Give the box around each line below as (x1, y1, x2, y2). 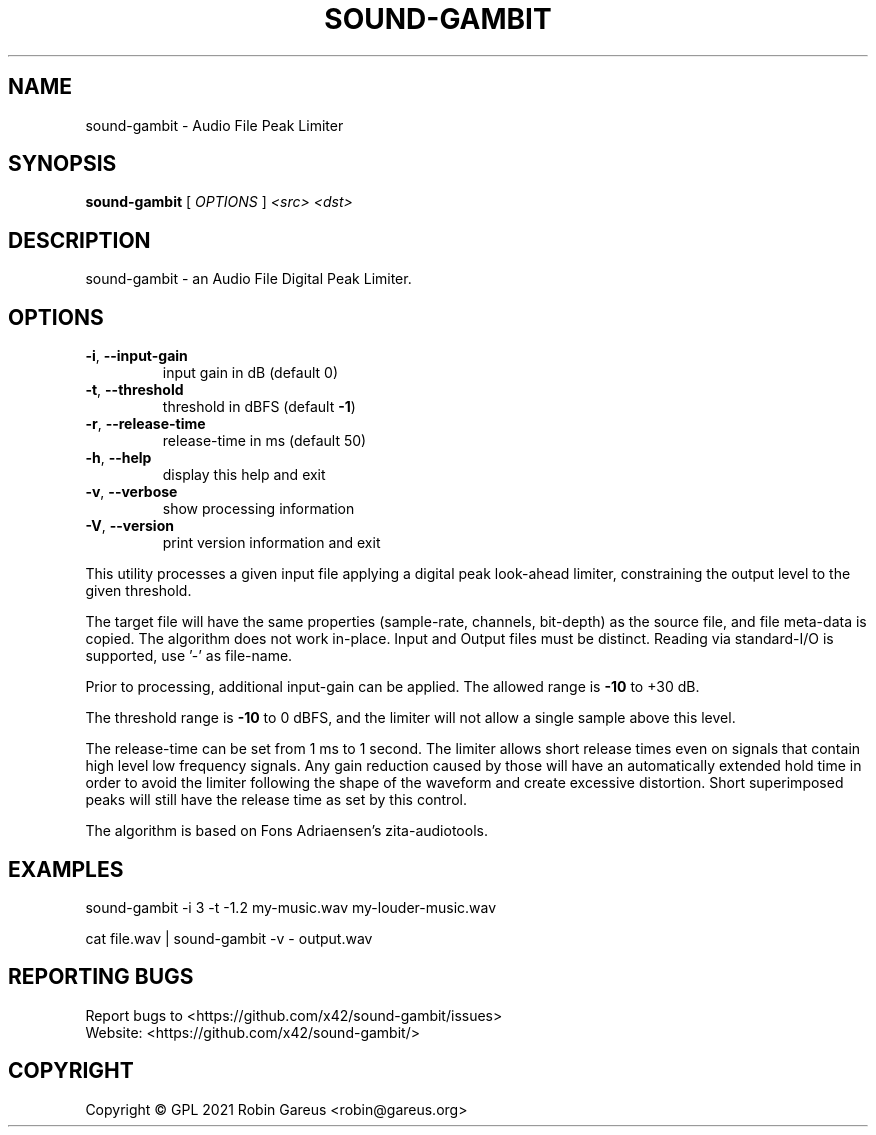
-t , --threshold (85, 381, 184, 399)
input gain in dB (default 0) (162, 364, 338, 382)
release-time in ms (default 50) (162, 432, 367, 450)
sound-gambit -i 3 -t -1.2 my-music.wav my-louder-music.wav (85, 898, 497, 916)
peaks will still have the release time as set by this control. (85, 791, 467, 809)
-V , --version (85, 517, 174, 535)
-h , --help (85, 449, 152, 467)
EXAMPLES (8, 856, 124, 882)
